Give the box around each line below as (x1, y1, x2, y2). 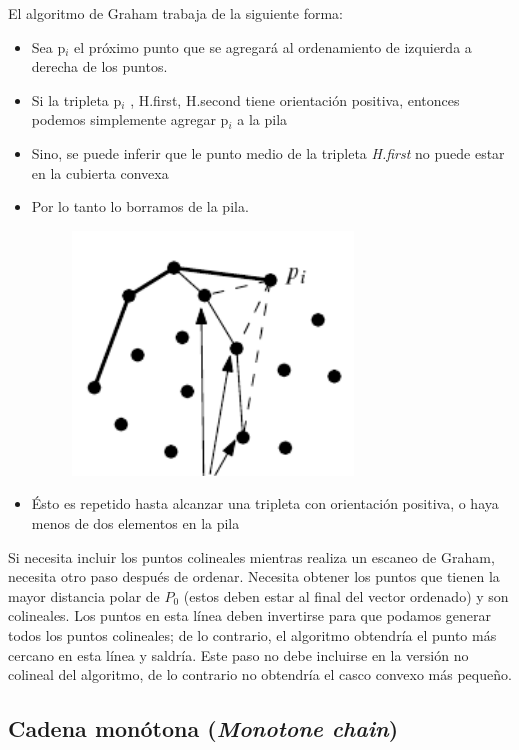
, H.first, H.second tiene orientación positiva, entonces (130, 89, 460, 110)
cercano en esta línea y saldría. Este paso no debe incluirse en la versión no (8, 644, 469, 665)
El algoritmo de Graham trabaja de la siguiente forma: (8, 3, 343, 23)
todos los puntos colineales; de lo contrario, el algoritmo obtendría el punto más (8, 624, 497, 645)
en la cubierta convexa (31, 162, 169, 183)
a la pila (237, 109, 288, 130)
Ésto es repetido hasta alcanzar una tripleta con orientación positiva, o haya (31, 493, 499, 514)
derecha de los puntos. (31, 56, 168, 77)
